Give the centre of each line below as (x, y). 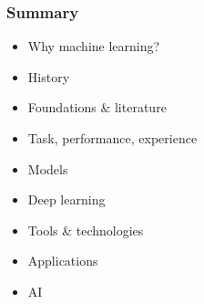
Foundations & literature (97, 107)
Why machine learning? (94, 46)
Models (48, 168)
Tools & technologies (86, 230)
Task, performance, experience (112, 138)
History (49, 76)
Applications (63, 261)
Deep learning (66, 199)
